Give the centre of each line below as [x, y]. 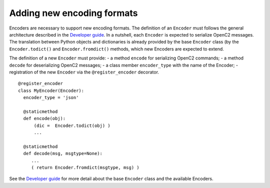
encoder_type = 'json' [51, 98]
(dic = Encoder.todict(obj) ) [72, 125]
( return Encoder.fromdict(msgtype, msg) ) [85, 167]
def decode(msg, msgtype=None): [63, 153]
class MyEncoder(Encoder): [51, 90]
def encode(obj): [44, 118]
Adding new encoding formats [73, 13]
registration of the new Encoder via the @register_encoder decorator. [84, 72]
